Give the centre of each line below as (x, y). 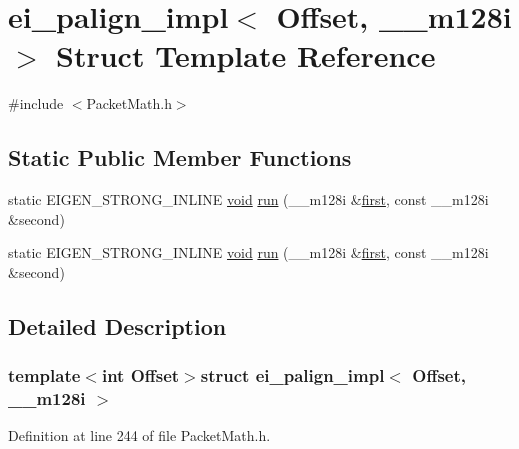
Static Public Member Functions (180, 157)
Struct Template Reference (246, 55)
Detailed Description (117, 325)
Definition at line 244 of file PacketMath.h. (139, 435)
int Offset (140, 375)
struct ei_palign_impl (292, 375)
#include (36, 103)
